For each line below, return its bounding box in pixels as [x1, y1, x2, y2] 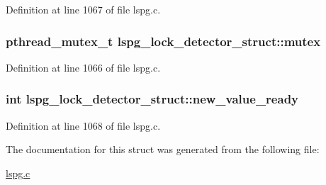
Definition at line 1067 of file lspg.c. [6, 2, 161, 16]
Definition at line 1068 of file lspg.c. [6, 118, 161, 133]
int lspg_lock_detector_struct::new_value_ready [6, 90, 299, 108]
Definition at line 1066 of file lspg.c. [6, 60, 161, 74]
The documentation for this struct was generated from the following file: [6, 142, 320, 157]
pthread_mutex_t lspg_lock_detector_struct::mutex [6, 32, 321, 50]
